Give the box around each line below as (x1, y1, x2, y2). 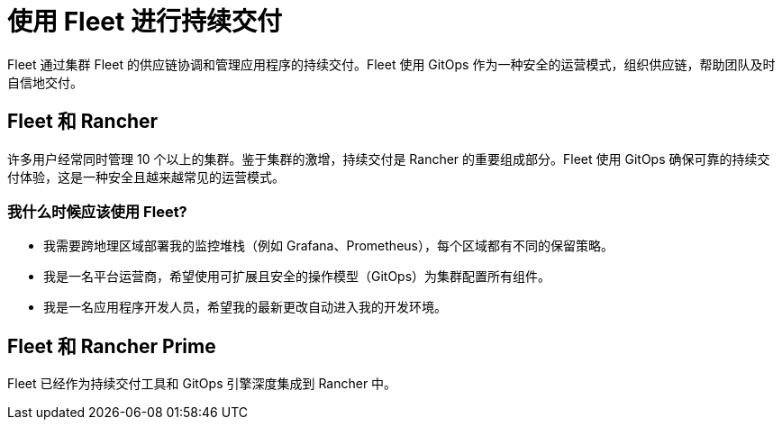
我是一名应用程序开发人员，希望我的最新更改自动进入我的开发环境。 (43, 299, 447, 315)
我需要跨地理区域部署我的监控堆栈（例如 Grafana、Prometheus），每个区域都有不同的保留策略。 (43, 238, 614, 254)
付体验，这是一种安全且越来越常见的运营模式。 (7, 168, 285, 185)
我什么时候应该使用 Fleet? (7, 202, 187, 221)
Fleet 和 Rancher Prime (7, 334, 216, 358)
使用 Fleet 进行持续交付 (7, 6, 282, 37)
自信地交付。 (7, 74, 83, 90)
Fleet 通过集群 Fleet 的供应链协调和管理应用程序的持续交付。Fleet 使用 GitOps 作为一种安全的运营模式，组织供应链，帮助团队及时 (7, 56, 776, 72)
